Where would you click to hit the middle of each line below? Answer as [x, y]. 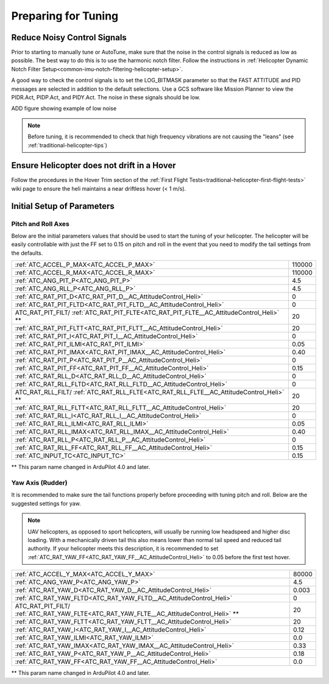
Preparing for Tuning [65, 16]
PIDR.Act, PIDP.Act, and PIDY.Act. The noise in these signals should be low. [106, 97]
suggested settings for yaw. [46, 503]
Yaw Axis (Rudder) [40, 482]
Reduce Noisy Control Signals [69, 37]
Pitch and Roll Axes [41, 224]
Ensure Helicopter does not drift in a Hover [94, 165]
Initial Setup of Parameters [63, 206]
